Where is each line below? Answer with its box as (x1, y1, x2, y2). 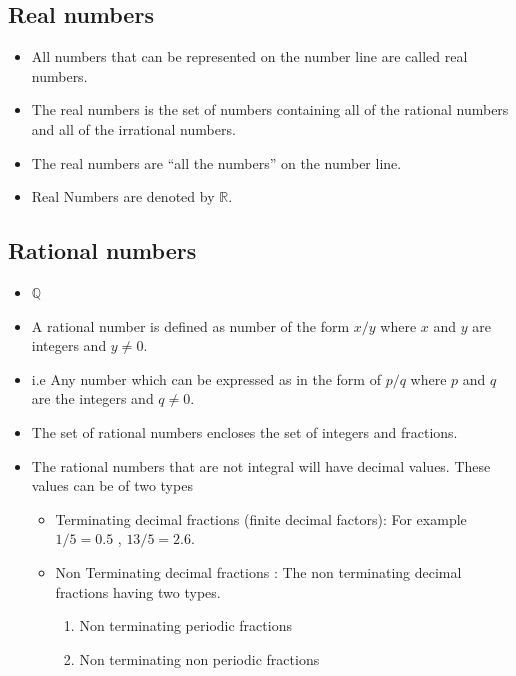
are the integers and (31, 388, 154, 409)
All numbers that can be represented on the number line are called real (31, 46, 468, 67)
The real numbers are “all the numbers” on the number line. (31, 152, 402, 173)
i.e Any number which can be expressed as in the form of (31, 368, 381, 389)
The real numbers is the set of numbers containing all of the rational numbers (31, 99, 509, 120)
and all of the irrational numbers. (31, 118, 236, 139)
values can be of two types (31, 475, 193, 496)
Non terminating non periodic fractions (79, 648, 320, 669)
